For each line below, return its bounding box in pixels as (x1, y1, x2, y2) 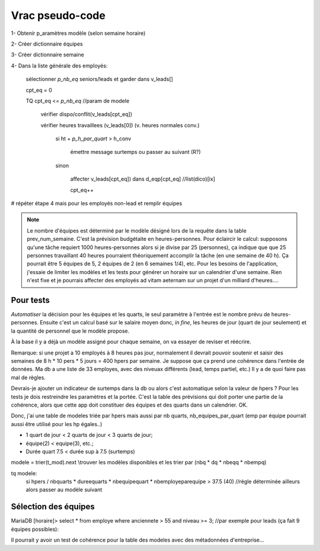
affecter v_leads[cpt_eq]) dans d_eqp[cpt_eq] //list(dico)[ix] (70, 175, 216, 183)
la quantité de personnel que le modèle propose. (11, 327, 130, 334)
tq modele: (11, 469, 37, 476)
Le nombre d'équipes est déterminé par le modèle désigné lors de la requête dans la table (27, 227, 247, 234)
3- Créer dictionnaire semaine (11, 51, 84, 59)
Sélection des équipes (11, 502, 95, 512)
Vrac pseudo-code (11, 9, 106, 22)
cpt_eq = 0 (25, 86, 53, 94)
